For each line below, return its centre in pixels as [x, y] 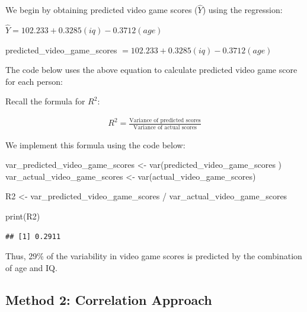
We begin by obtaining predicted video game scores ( [102, 10]
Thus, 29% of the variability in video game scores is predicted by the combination [154, 256]
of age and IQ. [31, 267]
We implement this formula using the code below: [95, 144]
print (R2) [23, 216]
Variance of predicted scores [165, 121]
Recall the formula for [45, 101]
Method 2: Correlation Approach [109, 299]
